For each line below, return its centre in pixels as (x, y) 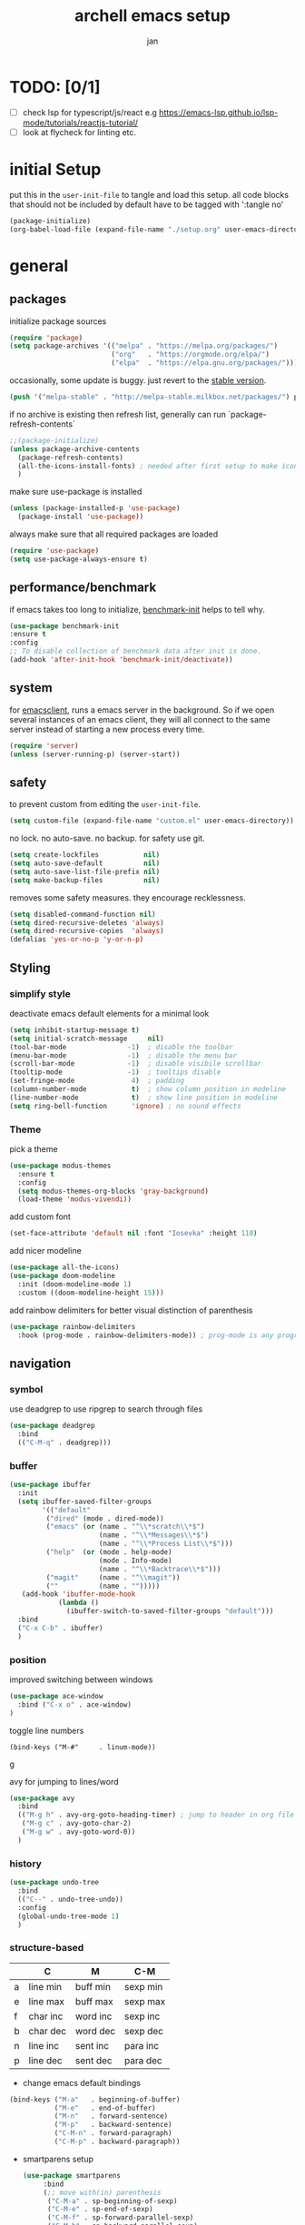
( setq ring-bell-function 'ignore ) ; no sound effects (126, 1106)
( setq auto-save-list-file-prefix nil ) (85, 871)
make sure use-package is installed (76, 492)
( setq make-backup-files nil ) (85, 880)
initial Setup (55, 170)
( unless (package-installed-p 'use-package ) (95, 508)
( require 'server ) (44, 745)
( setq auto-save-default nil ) (85, 863)
